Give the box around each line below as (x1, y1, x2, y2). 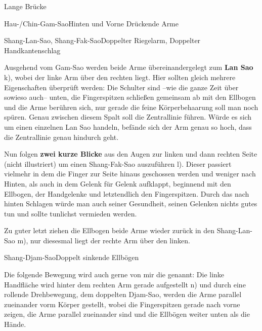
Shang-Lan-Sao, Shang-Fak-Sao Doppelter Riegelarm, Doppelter (4, 35, 201, 46)
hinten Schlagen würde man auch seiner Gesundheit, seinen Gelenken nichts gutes (4, 198, 257, 209)
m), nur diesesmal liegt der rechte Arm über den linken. (17, 235, 190, 245)
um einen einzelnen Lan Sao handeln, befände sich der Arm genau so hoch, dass (4, 121, 252, 132)
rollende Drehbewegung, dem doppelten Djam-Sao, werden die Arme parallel (4, 289, 242, 300)
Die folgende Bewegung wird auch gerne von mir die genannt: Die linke (4, 269, 225, 280)
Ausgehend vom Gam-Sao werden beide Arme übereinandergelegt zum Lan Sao (4, 62, 253, 72)
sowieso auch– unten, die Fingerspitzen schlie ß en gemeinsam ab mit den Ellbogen (4, 92, 256, 102)
